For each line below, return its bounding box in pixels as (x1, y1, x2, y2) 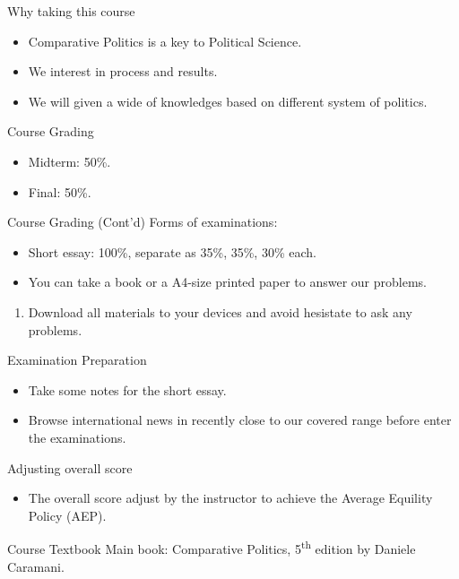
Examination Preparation (7, 350, 147, 369)
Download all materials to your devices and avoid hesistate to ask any (28, 302, 412, 321)
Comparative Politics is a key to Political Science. (28, 31, 302, 50)
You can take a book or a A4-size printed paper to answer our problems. (28, 272, 427, 291)
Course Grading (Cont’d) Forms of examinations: (7, 212, 278, 231)
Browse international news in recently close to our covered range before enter (28, 410, 452, 429)
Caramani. (7, 557, 65, 575)
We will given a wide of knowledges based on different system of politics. (28, 91, 428, 110)
